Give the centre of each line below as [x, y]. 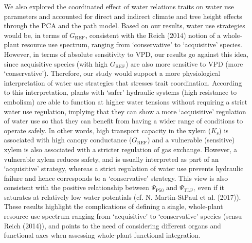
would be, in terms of [36, 35]
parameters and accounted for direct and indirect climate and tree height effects [123, 16]
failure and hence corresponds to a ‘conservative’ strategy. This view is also [116, 178]
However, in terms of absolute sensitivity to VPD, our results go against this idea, [126, 54]
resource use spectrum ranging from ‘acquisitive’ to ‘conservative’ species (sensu [123, 216]
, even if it [209, 187]
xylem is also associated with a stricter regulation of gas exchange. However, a [121, 149]
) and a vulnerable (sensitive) [191, 140]
